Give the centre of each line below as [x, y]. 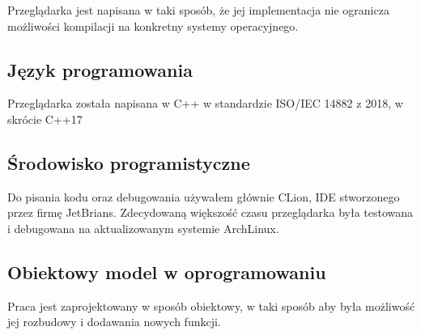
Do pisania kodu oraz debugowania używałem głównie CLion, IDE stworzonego [204, 196]
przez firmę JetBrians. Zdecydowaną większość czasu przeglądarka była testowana [210, 212]
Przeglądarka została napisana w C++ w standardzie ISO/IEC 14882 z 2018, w [205, 103]
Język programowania [100, 69]
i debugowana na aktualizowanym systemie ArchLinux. [143, 228]
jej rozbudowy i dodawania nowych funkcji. [114, 322]
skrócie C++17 [45, 119]
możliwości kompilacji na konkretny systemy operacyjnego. [153, 25]
